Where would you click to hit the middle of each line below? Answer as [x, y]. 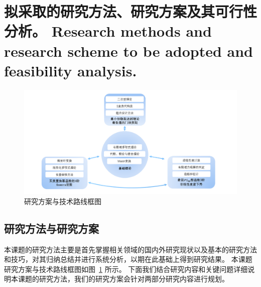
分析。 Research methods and [108, 31]
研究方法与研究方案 [51, 228]
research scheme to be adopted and [128, 51]
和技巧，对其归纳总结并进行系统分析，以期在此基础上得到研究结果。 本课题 [128, 259]
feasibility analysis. [71, 70]
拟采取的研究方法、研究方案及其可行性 [131, 11]
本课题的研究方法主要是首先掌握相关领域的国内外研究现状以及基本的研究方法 [130, 249]
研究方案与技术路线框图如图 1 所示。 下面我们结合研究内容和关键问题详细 [126, 269]
